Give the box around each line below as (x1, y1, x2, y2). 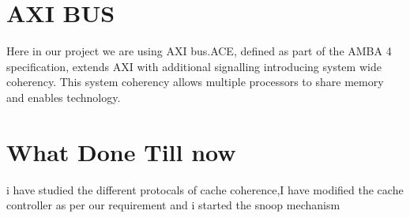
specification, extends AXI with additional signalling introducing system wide (6, 58, 382, 74)
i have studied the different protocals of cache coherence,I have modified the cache (6, 181, 404, 197)
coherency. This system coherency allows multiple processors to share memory (6, 73, 384, 90)
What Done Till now (6, 135, 236, 167)
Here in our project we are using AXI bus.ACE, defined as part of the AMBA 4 (6, 43, 392, 59)
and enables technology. (6, 88, 121, 105)
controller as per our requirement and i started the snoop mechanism (6, 197, 340, 213)
